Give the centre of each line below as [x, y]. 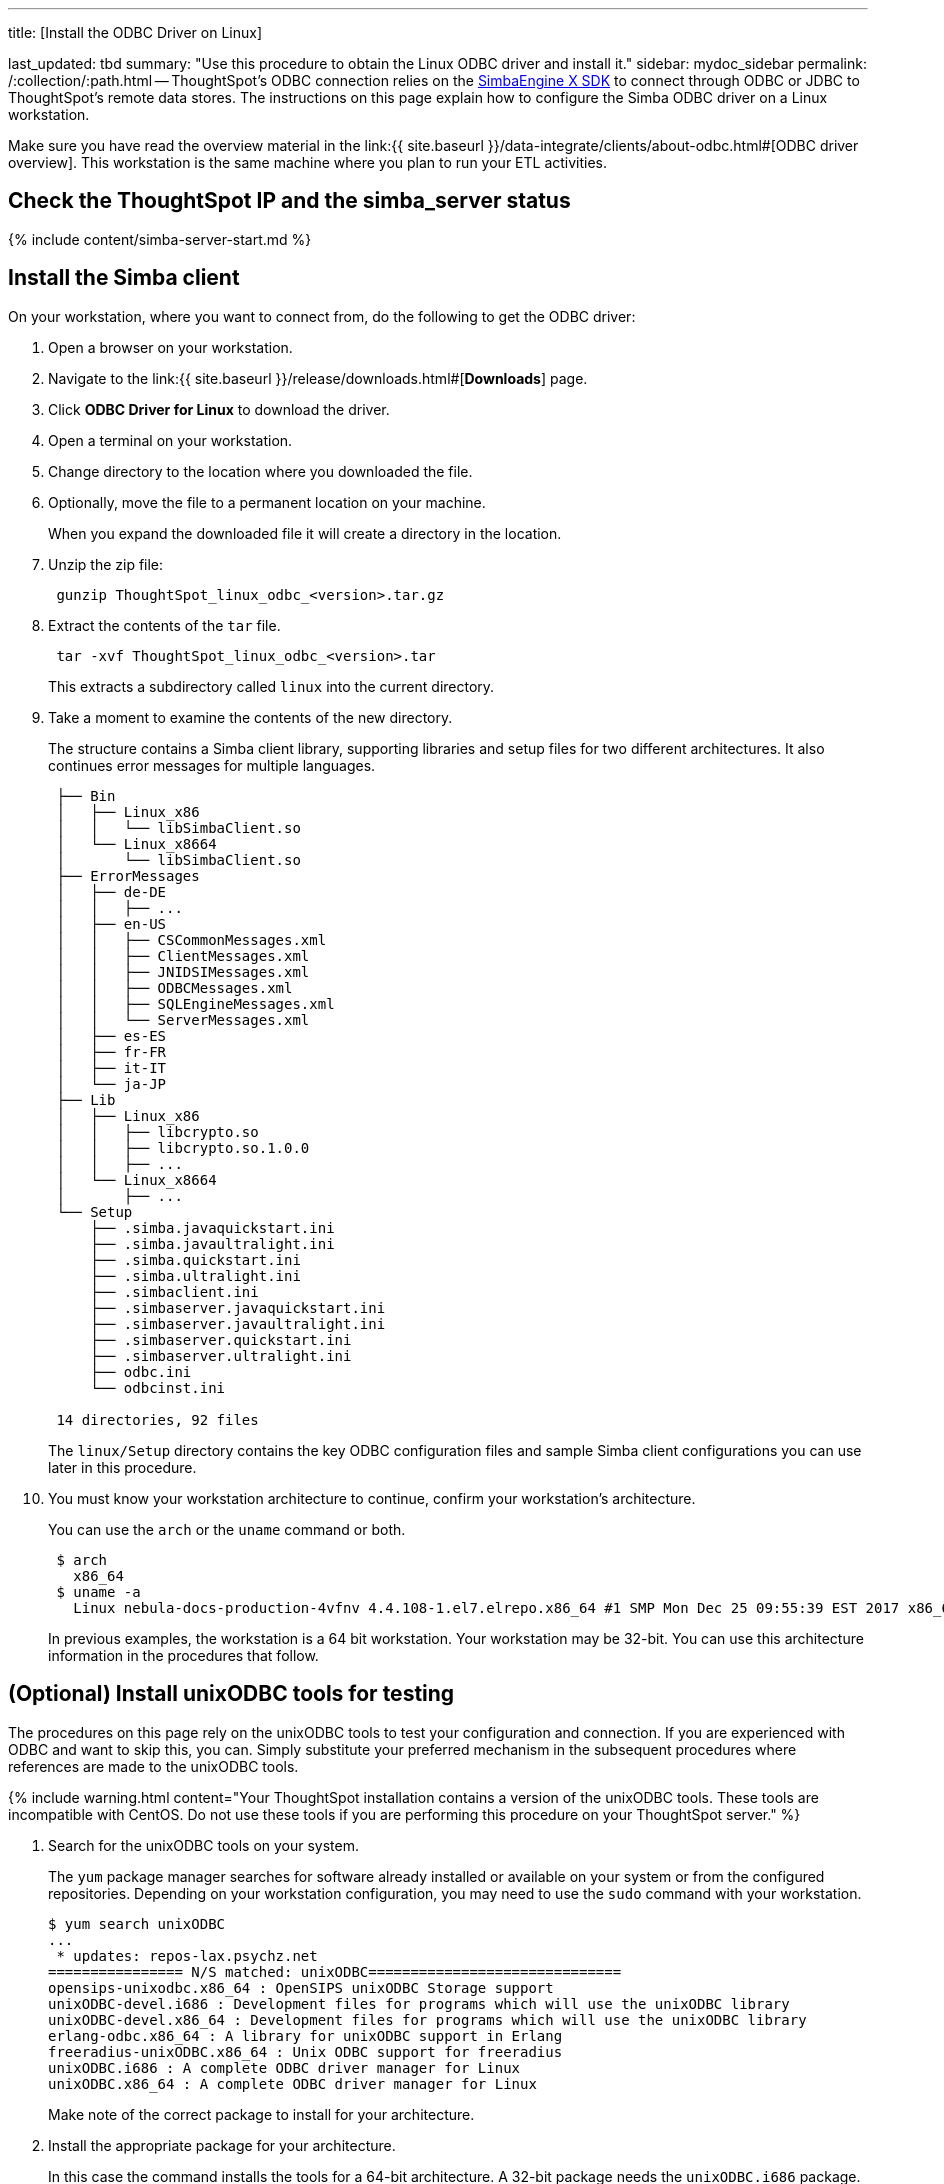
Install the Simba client [124, 278]
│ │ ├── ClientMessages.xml [183, 955]
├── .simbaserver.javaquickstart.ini [238, 1307]
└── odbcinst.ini [158, 1387]
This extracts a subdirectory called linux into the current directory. [271, 686]
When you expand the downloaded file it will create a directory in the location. [305, 533]
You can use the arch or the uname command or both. [227, 1529]
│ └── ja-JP [111, 1083]
